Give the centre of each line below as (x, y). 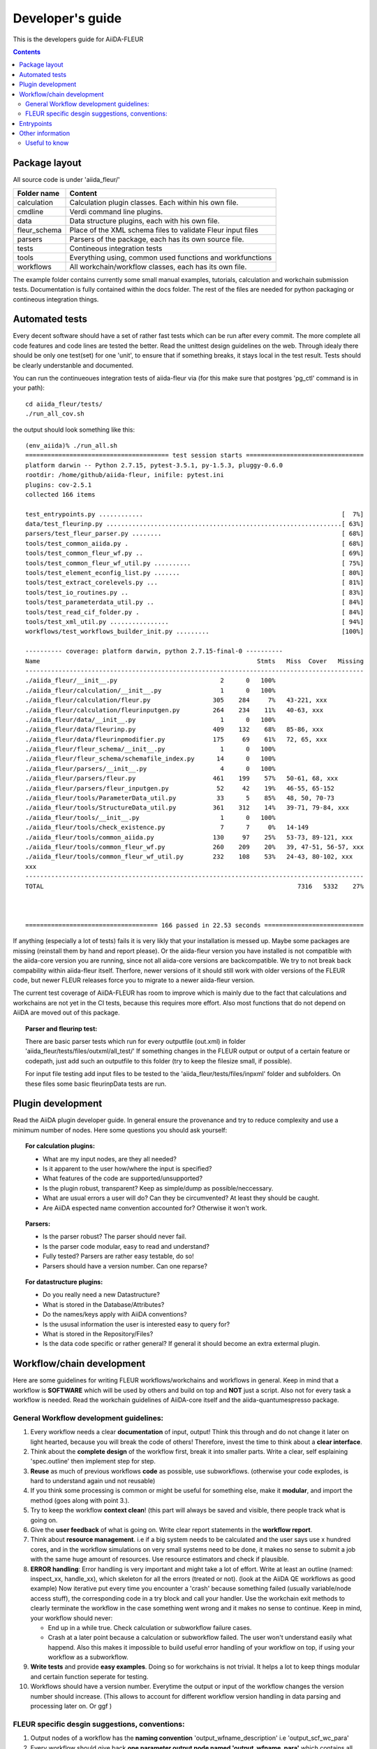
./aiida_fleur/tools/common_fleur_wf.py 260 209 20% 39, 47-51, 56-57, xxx (195, 847)
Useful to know (47, 143)
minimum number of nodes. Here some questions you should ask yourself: (120, 1130)
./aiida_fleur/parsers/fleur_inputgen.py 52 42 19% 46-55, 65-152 (180, 788)
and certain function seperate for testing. (89, 1676)
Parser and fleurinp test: (61, 1028)
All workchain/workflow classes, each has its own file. (158, 267)
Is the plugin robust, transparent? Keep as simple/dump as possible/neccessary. (158, 1188)
